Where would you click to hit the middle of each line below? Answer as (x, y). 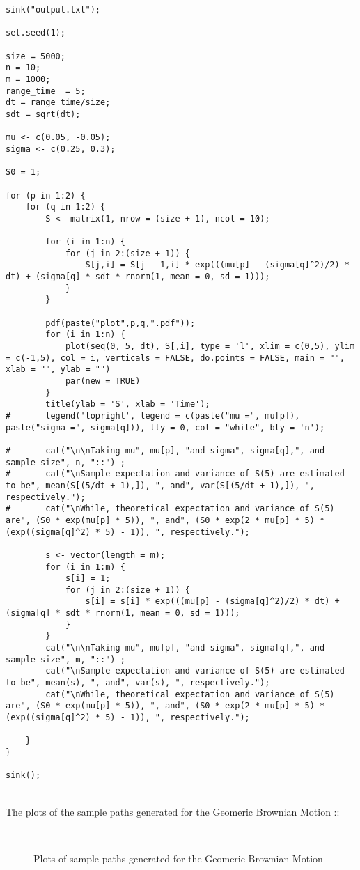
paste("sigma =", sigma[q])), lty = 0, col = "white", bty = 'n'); (165, 427)
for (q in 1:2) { (65, 207)
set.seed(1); (36, 33)
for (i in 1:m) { (85, 567)
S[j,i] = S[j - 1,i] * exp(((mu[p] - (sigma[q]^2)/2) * (217, 265)
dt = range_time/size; (58, 103)
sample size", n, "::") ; (65, 462)
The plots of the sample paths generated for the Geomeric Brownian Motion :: (173, 811)
